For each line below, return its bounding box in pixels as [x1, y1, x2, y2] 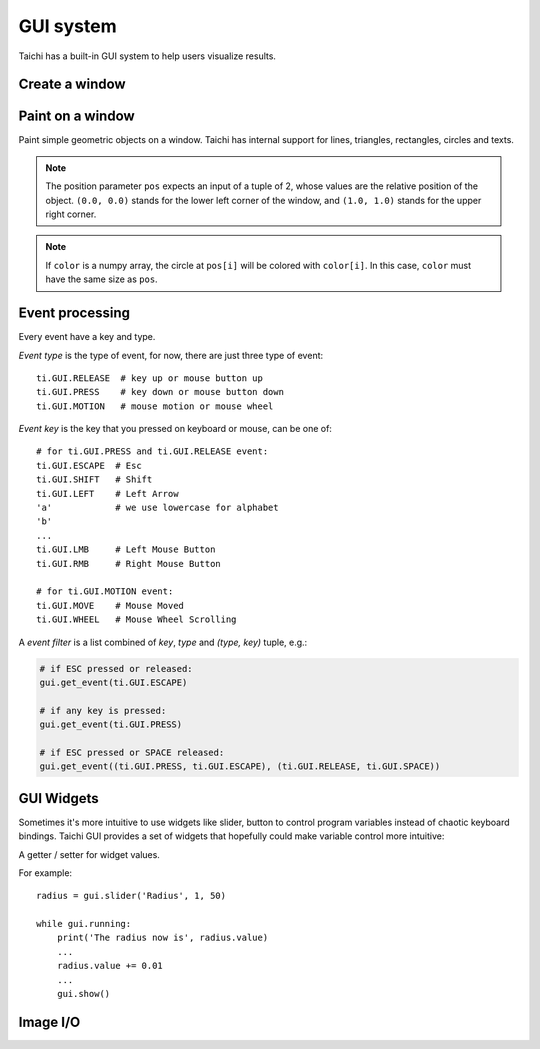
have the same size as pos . [45, 273, 159, 285]
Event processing [18, 305, 130, 322]
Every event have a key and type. [18, 331, 156, 343]
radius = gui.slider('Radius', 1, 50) [36, 890, 227, 902]
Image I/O [18, 1013, 81, 1030]
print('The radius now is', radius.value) [56, 932, 269, 944]
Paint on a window [18, 108, 135, 125]
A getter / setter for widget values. [18, 848, 160, 860]
